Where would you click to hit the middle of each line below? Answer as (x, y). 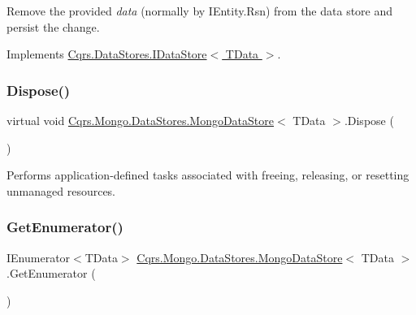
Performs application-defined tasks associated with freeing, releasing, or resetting (208, 175)
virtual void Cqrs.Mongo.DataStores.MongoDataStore (140, 120)
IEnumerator (39, 257)
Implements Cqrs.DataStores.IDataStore (107, 54)
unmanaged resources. (61, 190)
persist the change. (53, 26)
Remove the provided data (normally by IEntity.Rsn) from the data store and (200, 11)
